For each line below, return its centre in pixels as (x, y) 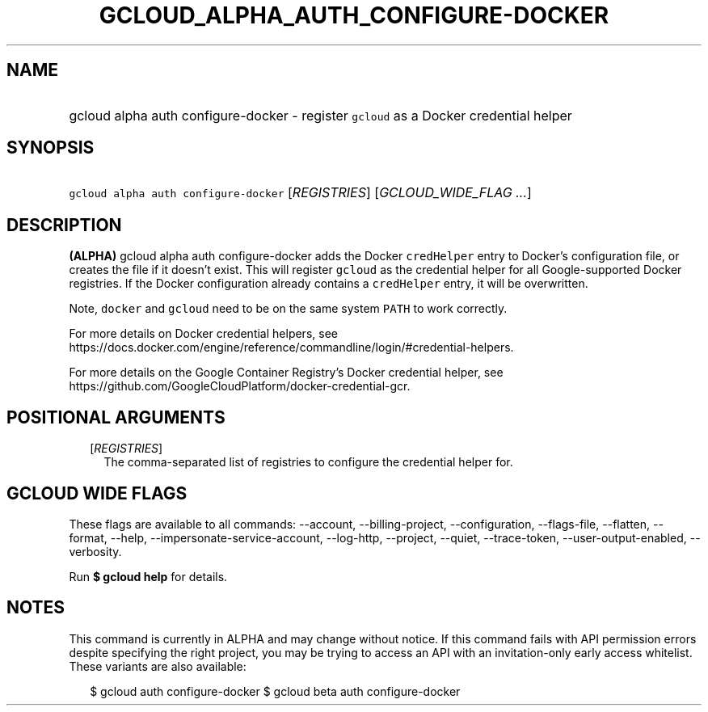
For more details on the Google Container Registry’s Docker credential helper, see (286, 373)
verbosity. (95, 551)
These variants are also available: (158, 666)
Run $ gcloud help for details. (148, 576)
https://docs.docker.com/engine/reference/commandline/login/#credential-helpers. (291, 348)
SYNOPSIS (51, 148)
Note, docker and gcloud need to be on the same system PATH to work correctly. (288, 309)
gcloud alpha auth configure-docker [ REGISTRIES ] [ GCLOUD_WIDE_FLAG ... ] (300, 193)
